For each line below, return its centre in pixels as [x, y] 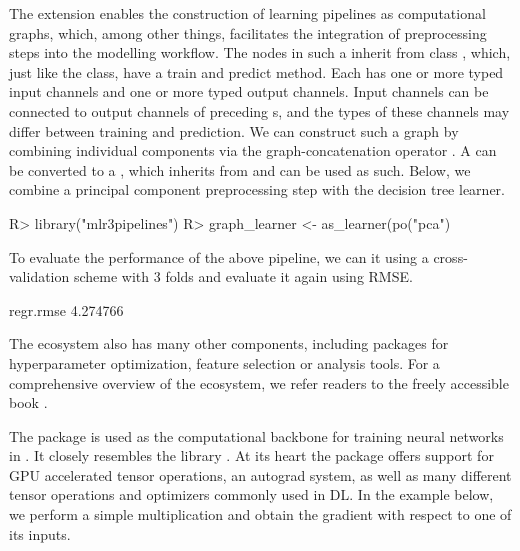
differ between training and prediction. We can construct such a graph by [234, 130]
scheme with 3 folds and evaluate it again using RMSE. [243, 276]
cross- [450, 256]
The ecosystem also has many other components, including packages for [229, 343]
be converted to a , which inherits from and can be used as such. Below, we [240, 169]
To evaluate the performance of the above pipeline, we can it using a [219, 256]
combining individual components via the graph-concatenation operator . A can [253, 150]
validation [39, 276]
